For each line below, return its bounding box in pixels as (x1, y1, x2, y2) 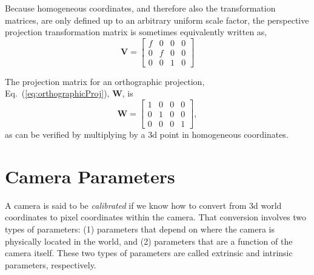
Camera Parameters (5, 163, 175, 188)
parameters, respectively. (5, 258, 96, 271)
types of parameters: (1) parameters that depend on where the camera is (5, 223, 275, 236)
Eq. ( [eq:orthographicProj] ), (5, 87, 110, 100)
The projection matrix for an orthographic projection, (5, 75, 205, 87)
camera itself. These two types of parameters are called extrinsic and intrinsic (5, 246, 293, 259)
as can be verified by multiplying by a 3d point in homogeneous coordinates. (5, 128, 289, 141)
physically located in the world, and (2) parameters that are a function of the (5, 234, 293, 247)
